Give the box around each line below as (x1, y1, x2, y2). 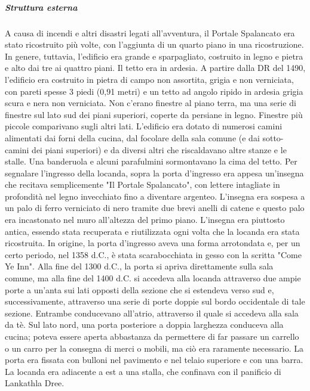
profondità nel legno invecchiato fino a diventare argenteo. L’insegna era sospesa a (5, 190, 305, 202)
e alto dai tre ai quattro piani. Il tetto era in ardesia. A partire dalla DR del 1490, (5, 61, 306, 74)
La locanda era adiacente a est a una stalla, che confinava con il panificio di (5, 365, 281, 377)
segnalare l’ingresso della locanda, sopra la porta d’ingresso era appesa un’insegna (5, 166, 304, 179)
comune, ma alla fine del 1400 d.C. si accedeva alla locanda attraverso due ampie (5, 272, 301, 284)
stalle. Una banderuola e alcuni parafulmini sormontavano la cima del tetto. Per (5, 155, 297, 167)
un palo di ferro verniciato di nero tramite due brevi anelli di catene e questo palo (5, 201, 305, 214)
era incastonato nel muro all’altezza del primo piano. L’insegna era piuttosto (5, 213, 285, 226)
